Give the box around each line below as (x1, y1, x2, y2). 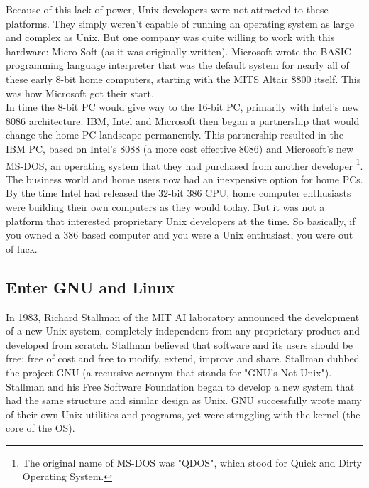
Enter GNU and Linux (6, 276, 175, 298)
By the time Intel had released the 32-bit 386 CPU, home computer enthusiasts (6, 185, 351, 200)
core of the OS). (6, 421, 75, 435)
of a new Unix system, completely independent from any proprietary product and (6, 323, 360, 338)
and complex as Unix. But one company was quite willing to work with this (6, 30, 335, 45)
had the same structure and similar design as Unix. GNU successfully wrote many (6, 393, 362, 408)
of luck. (6, 241, 38, 256)
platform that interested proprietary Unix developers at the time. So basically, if (6, 213, 356, 228)
